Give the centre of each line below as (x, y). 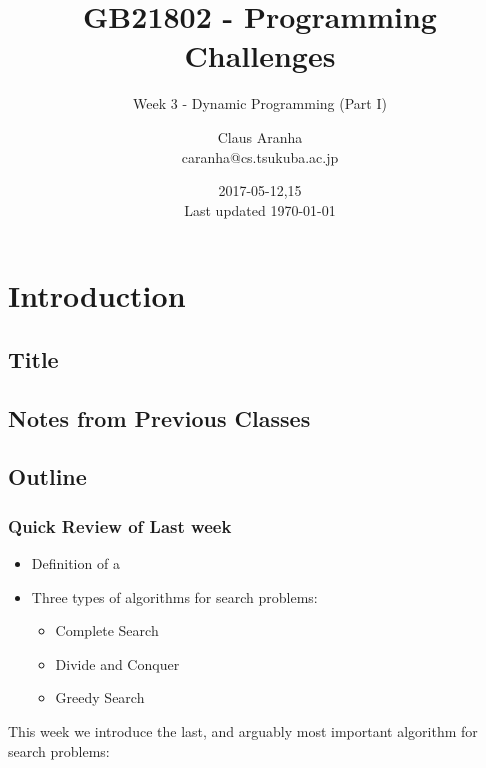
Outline (47, 476)
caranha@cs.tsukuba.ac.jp (260, 156)
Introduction (97, 295)
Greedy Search (100, 697)
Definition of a (75, 563)
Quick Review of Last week (120, 525)
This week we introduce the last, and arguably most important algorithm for (243, 731)
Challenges (260, 55)
